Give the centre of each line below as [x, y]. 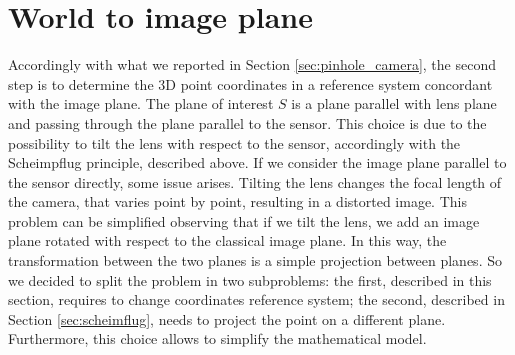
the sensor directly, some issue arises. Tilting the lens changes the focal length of [255, 181]
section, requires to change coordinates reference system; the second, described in [256, 299]
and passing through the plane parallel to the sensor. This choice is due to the [247, 122]
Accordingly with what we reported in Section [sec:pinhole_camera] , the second [252, 64]
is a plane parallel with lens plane [394, 103]
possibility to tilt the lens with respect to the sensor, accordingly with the [234, 142]
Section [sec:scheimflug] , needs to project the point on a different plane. [227, 318]
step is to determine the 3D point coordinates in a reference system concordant [250, 83]
